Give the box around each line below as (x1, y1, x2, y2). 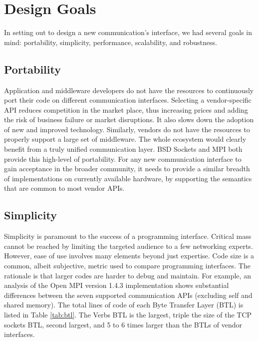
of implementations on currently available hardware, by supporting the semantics (4, 173, 252, 183)
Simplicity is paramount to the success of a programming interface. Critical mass (4, 231, 252, 241)
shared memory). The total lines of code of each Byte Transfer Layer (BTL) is (4, 299, 244, 310)
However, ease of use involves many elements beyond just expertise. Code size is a (4, 250, 255, 261)
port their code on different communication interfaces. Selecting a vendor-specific (4, 95, 252, 105)
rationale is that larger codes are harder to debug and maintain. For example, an (4, 270, 251, 280)
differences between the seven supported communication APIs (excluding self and (4, 289, 253, 300)
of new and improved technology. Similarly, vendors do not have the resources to (4, 124, 250, 134)
